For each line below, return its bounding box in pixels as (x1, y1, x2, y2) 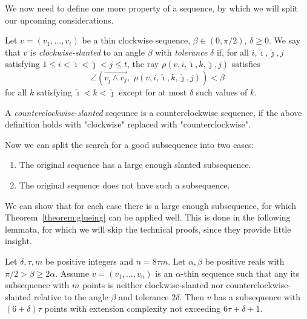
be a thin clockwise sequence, (82, 34, 191, 47)
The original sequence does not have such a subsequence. (19, 178, 230, 191)
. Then (179, 290, 204, 303)
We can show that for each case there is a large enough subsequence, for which (5, 199, 297, 211)
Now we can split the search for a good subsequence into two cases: (5, 138, 254, 150)
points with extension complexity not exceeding (44, 302, 221, 315)
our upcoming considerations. (5, 13, 114, 26)
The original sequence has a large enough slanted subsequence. (19, 158, 251, 171)
